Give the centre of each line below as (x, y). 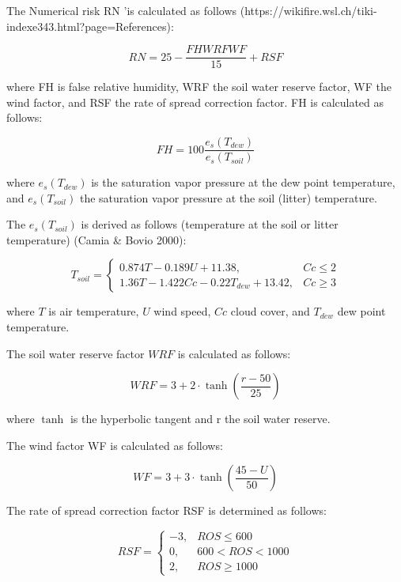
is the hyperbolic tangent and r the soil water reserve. (200, 419)
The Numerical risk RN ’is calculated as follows (122, 10)
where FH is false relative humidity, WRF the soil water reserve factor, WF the (199, 87)
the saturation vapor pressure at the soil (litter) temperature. (228, 197)
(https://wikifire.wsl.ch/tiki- (308, 10)
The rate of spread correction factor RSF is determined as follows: (166, 510)
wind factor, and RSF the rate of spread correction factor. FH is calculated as (195, 102)
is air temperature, (94, 311)
